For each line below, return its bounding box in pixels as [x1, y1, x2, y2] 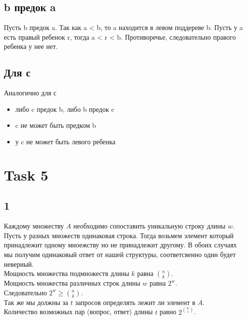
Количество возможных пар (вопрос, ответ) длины [4, 306, 153, 317]
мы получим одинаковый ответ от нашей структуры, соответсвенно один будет [4, 249, 236, 259]
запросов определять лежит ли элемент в [75, 297, 196, 307]
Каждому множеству [4, 221, 64, 231]
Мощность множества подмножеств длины [4, 268, 130, 278]
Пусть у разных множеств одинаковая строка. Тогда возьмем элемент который [4, 230, 234, 240]
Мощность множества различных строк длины [4, 278, 141, 288]
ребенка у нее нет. [4, 41, 58, 51]
